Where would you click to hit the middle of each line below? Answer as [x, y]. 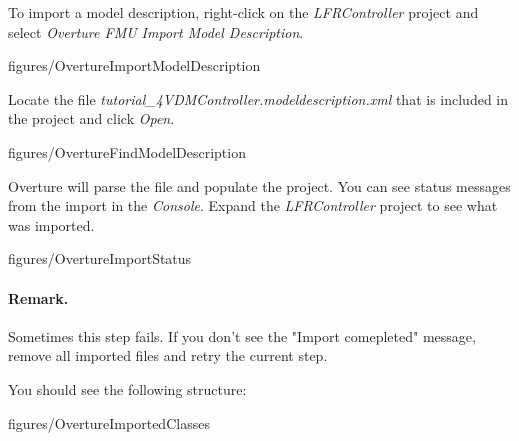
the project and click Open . [91, 118]
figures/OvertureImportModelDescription [134, 65]
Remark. [38, 297]
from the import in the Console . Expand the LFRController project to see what [253, 205]
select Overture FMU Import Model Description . [156, 31]
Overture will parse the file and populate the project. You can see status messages [259, 185]
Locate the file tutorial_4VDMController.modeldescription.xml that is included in [258, 98]
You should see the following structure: [127, 388]
